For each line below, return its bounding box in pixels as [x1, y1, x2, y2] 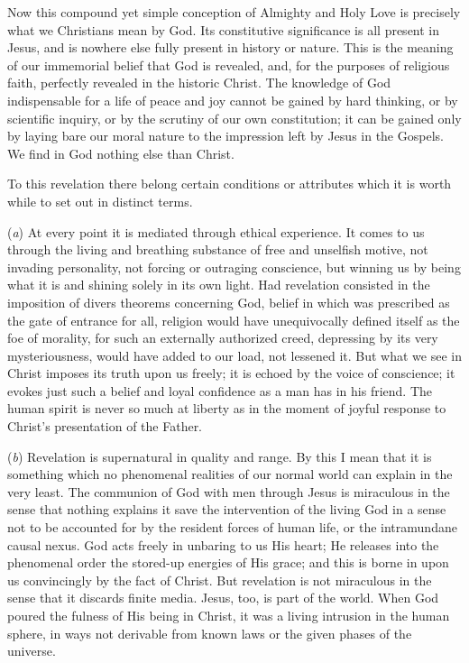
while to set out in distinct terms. [7, 191, 193, 210]
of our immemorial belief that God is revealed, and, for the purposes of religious [7, 55, 450, 74]
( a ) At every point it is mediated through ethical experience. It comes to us [7, 222, 425, 241]
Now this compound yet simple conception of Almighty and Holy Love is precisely [7, 3, 461, 21]
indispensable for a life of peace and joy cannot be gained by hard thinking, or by [7, 90, 458, 109]
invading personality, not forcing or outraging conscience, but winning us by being [7, 257, 461, 276]
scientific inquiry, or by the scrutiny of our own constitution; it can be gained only [7, 108, 462, 127]
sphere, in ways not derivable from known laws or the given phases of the [7, 623, 412, 642]
